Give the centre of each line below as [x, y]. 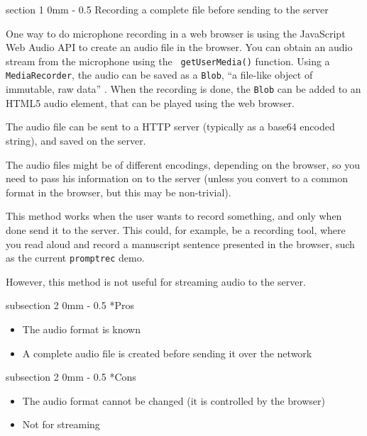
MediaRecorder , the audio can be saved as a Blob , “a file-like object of [159, 75]
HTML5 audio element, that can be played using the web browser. [150, 102]
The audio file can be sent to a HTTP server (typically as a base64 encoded [170, 127]
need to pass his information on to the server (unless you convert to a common [177, 178]
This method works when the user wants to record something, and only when [174, 216]
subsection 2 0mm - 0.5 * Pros [70, 305]
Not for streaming [61, 424]
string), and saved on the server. [76, 140]
